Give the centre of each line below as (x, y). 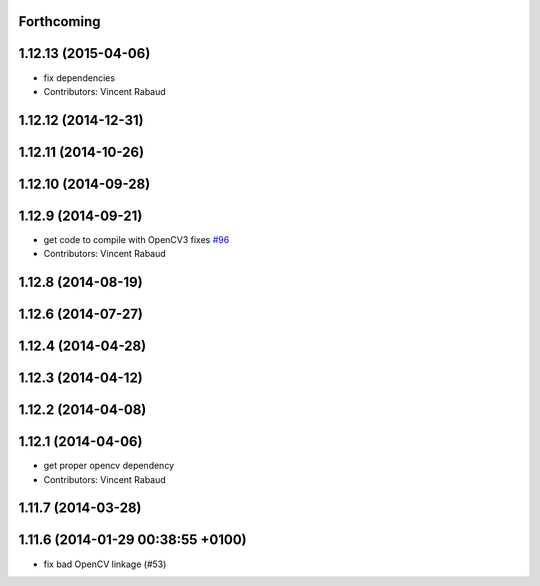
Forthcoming (59, 21)
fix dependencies (79, 77)
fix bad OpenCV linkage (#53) (105, 564)
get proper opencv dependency (109, 466)
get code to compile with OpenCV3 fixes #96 (136, 239)
